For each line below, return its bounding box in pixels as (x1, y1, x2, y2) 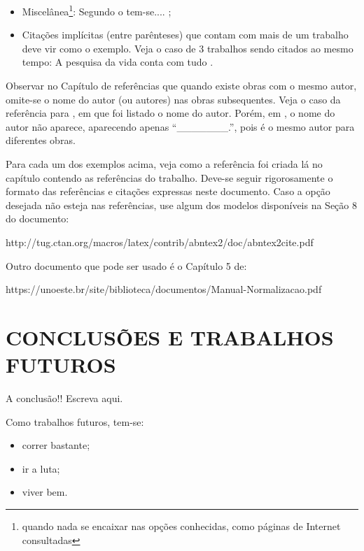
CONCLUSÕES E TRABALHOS (6, 322, 334, 351)
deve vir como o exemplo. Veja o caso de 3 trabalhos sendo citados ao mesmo (22, 41, 353, 55)
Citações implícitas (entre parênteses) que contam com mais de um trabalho (22, 27, 349, 42)
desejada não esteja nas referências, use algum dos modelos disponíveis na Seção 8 (6, 197, 357, 212)
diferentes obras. (6, 133, 76, 148)
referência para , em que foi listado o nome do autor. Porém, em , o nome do (6, 106, 335, 120)
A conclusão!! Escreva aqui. (6, 391, 123, 406)
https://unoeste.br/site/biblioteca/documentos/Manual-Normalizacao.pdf (6, 282, 322, 296)
